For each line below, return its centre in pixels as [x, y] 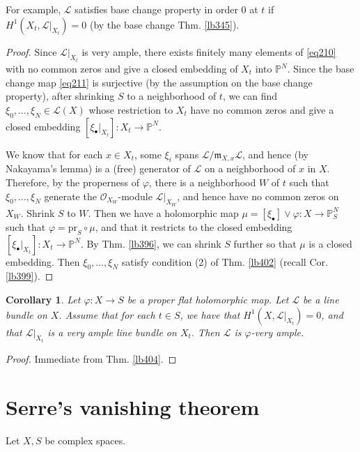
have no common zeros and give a [262, 109]
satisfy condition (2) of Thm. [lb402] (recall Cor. [225, 261]
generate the [70, 196]
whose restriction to [131, 109]
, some [148, 154]
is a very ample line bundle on [112, 332]
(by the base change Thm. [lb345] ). [164, 24]
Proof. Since [31, 51]
